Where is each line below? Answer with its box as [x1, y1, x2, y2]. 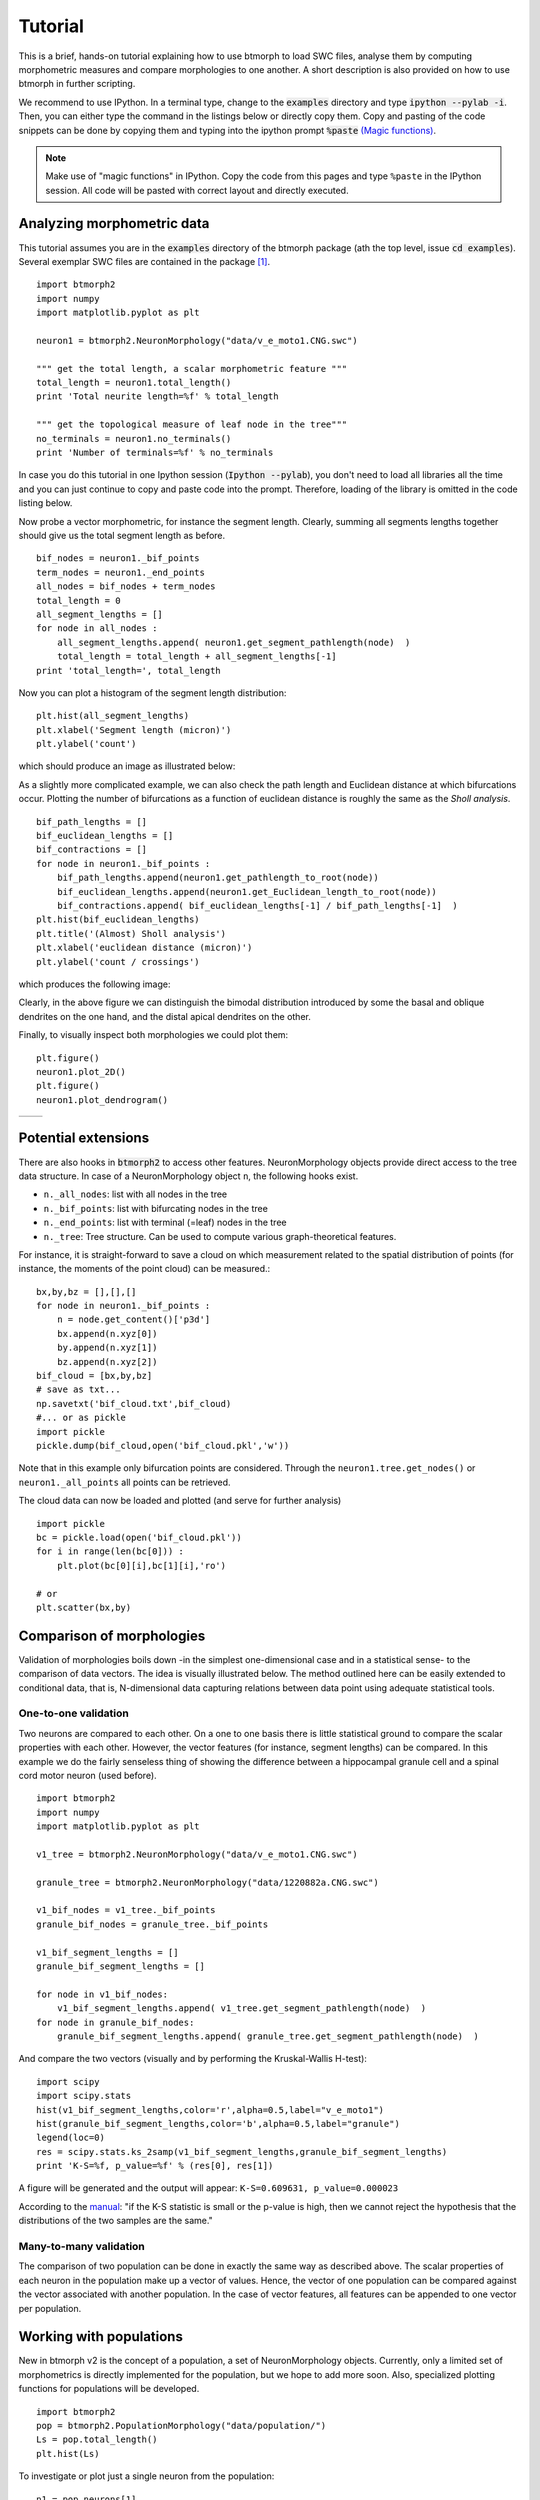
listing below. [18, 497, 73, 509]
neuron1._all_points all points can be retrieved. [18, 1476, 231, 1488]
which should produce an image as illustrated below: [18, 760, 236, 772]
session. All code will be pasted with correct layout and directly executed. [45, 184, 349, 196]
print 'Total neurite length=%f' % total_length [36, 391, 279, 402]
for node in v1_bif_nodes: [36, 1988, 169, 2000]
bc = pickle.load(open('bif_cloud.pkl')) [36, 1531, 242, 1543]
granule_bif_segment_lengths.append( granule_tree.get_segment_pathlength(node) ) [56, 2030, 480, 2042]
